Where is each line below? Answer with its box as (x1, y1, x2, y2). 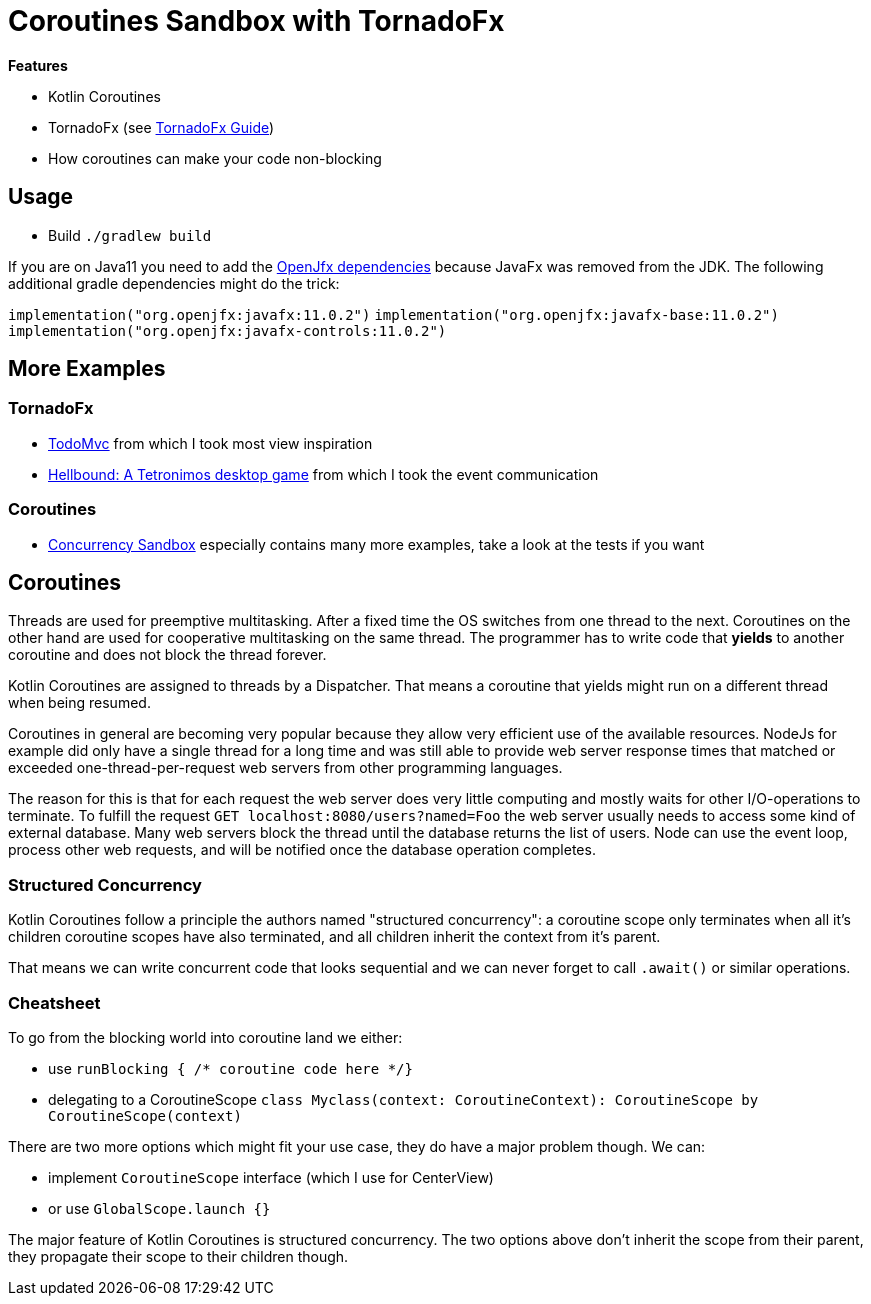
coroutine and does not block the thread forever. (8, 646, 327, 664)
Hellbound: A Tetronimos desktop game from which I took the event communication (48, 465, 599, 483)
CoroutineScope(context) (48, 1107, 242, 1124)
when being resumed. (8, 694, 151, 712)
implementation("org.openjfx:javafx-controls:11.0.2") (8, 322, 447, 339)
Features (8, 56, 68, 74)
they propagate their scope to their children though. (8, 1247, 349, 1265)
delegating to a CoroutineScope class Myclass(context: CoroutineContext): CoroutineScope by (48, 1090, 759, 1108)
